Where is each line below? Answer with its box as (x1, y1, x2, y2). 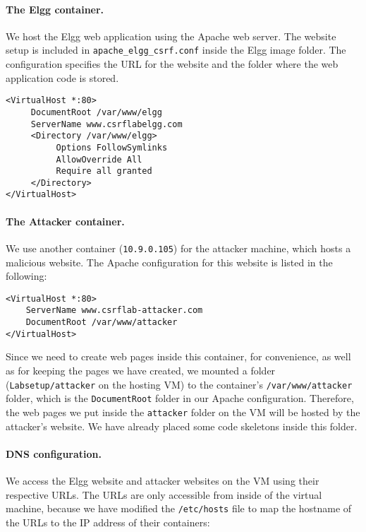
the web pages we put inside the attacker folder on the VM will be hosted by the (6, 404, 360, 419)
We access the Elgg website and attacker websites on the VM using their (6, 473, 319, 487)
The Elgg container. (6, 1, 104, 16)
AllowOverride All (56, 154, 142, 165)
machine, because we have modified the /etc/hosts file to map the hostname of (6, 501, 352, 516)
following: (6, 268, 47, 283)
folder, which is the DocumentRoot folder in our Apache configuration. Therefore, (6, 391, 354, 406)
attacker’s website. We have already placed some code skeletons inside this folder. (6, 418, 358, 433)
